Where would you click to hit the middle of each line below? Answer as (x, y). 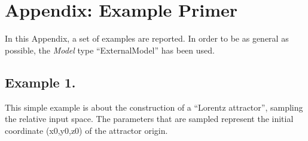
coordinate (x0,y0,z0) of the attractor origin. (86, 130)
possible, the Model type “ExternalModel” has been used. (110, 50)
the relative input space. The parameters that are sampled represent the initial (149, 119)
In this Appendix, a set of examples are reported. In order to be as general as (147, 38)
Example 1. (40, 82)
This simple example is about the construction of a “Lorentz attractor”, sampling (154, 107)
